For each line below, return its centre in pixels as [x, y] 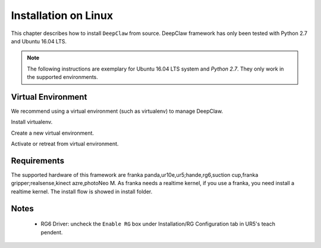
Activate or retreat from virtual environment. [65, 144]
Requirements [38, 161]
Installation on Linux [62, 15]
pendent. [52, 232]
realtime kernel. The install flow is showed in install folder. [82, 191]
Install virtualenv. [32, 122]
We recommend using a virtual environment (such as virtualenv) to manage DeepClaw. [117, 111]
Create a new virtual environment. [53, 133]
